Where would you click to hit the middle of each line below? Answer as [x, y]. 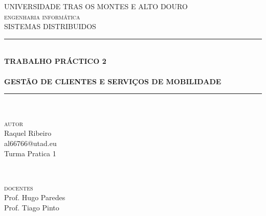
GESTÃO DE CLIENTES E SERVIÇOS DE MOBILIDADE [113, 81]
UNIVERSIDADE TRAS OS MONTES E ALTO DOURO [96, 6]
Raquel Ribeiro [28, 133]
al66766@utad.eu [30, 143]
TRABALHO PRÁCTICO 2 [55, 61]
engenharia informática [42, 16]
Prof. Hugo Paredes [35, 197]
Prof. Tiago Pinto [32, 207]
